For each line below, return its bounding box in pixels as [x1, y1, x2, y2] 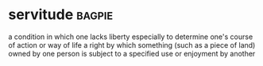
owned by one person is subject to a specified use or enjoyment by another [8, 49, 256, 58]
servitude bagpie [8, 6, 114, 24]
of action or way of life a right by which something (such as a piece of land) [8, 40, 256, 49]
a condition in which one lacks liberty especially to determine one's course [8, 32, 253, 41]
